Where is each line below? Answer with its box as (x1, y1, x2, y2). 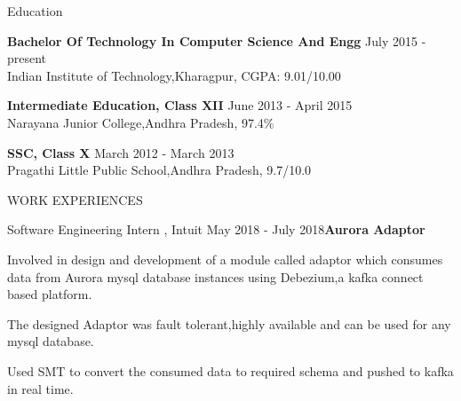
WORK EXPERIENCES (7, 190, 143, 208)
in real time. (7, 379, 74, 397)
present (7, 49, 47, 67)
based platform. (7, 285, 92, 303)
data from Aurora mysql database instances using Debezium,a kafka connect (7, 267, 424, 286)
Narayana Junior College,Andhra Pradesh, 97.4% (7, 113, 274, 131)
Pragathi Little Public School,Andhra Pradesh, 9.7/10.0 (7, 161, 312, 179)
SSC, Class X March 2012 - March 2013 (7, 143, 234, 161)
